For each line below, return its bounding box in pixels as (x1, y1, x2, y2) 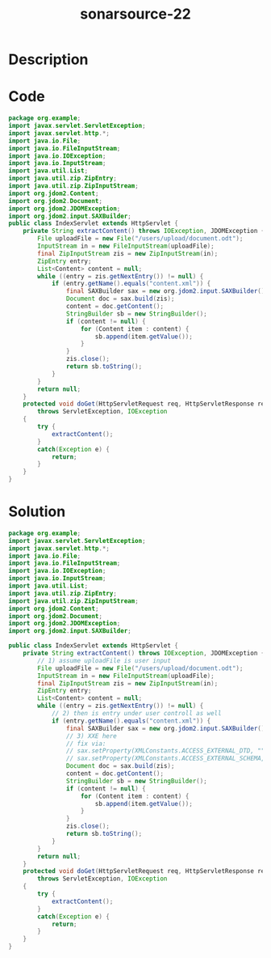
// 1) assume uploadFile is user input (37, 656, 172, 664)
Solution (8, 502, 66, 521)
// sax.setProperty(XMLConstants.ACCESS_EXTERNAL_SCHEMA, (65, 754, 265, 763)
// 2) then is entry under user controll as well (51, 710, 222, 718)
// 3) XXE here (65, 731, 117, 740)
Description (8, 50, 89, 69)
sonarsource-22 (80, 5, 191, 23)
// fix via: (65, 740, 106, 748)
